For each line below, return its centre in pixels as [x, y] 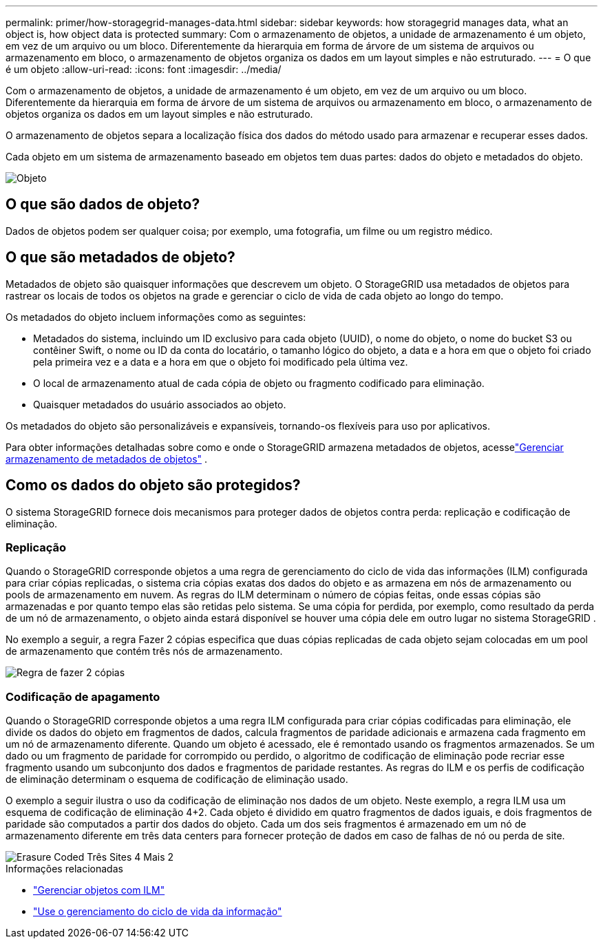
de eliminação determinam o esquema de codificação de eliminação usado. [177, 779]
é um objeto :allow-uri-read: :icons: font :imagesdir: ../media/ [144, 69]
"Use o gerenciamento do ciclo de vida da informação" [158, 912]
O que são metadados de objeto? [120, 258]
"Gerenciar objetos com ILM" [99, 890]
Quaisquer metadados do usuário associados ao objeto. [160, 404]
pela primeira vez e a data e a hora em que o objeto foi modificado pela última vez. [221, 361]
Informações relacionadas [64, 869]
